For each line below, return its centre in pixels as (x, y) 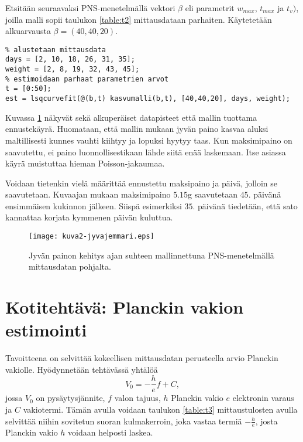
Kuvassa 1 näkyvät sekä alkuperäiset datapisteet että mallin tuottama (131, 117)
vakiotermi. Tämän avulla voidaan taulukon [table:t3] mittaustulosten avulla (160, 409)
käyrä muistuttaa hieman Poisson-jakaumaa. (85, 163)
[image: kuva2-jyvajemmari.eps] (92, 237)
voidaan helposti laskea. (111, 432)
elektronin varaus (263, 398)
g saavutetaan (213, 194)
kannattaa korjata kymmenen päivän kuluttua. (89, 217)
